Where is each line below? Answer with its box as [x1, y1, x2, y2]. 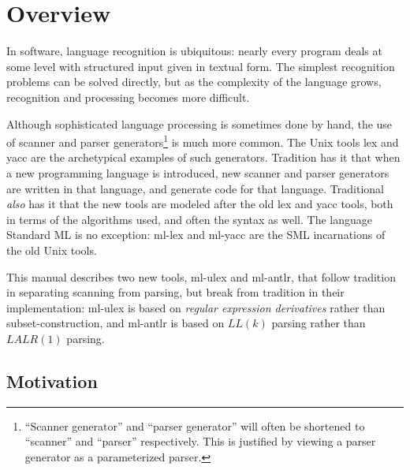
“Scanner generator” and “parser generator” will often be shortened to [24, 417, 365, 434]
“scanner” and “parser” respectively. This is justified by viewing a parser [24, 433, 376, 449]
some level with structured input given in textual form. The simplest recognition [6, 58, 395, 74]
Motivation [6, 368, 98, 393]
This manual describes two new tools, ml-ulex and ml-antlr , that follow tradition [6, 268, 396, 285]
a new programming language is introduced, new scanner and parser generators [6, 164, 389, 181]
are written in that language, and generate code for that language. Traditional [6, 180, 384, 196]
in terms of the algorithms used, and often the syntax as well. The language [6, 211, 373, 227]
